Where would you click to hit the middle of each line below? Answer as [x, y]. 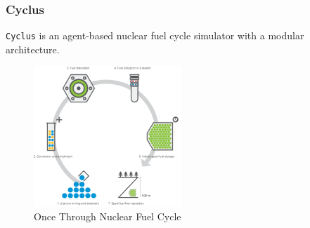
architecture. [33, 49]
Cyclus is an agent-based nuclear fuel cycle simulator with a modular [155, 35]
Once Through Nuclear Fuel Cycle [108, 216]
